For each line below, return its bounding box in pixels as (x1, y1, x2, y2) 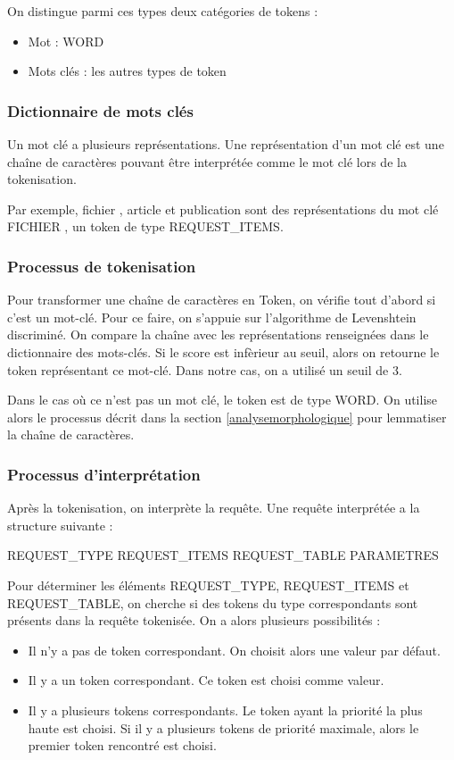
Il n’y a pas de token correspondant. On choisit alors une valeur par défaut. (28, 640, 441, 659)
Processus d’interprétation (7, 463, 201, 485)
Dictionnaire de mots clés (7, 99, 194, 121)
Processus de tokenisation (7, 255, 196, 277)
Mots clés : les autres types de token (28, 62, 227, 80)
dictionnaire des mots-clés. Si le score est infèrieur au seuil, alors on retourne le (7, 342, 440, 361)
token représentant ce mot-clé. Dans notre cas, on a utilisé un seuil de (7, 360, 389, 379)
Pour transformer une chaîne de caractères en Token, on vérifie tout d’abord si (7, 290, 436, 309)
